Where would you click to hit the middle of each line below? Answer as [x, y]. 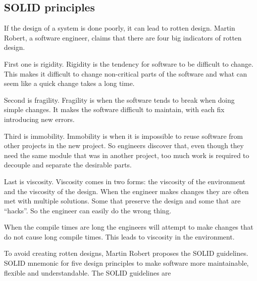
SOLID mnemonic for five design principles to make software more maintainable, [127, 263]
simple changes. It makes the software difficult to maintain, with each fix [114, 109]
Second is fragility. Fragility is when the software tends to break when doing [119, 100]
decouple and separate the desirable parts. [68, 165]
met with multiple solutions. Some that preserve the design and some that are [122, 201]
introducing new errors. [39, 119]
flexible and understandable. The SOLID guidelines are [88, 272]
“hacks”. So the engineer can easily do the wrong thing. [88, 210]
